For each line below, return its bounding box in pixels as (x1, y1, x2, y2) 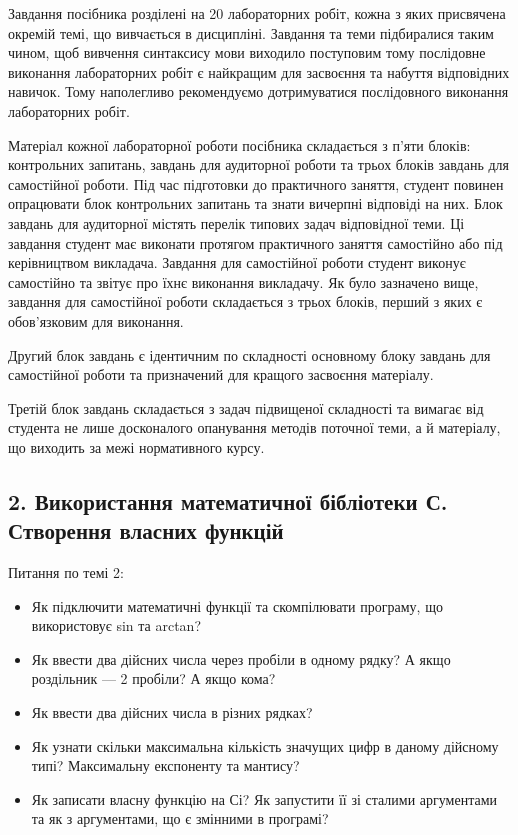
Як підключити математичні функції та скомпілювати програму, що (31, 595, 443, 616)
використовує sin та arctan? (31, 615, 201, 636)
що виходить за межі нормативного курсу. (8, 436, 265, 457)
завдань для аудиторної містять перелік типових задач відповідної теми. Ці (8, 212, 465, 233)
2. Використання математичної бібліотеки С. (8, 485, 448, 516)
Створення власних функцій (8, 515, 284, 546)
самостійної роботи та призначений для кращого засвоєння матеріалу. (8, 364, 434, 385)
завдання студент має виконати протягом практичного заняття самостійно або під (8, 232, 503, 253)
